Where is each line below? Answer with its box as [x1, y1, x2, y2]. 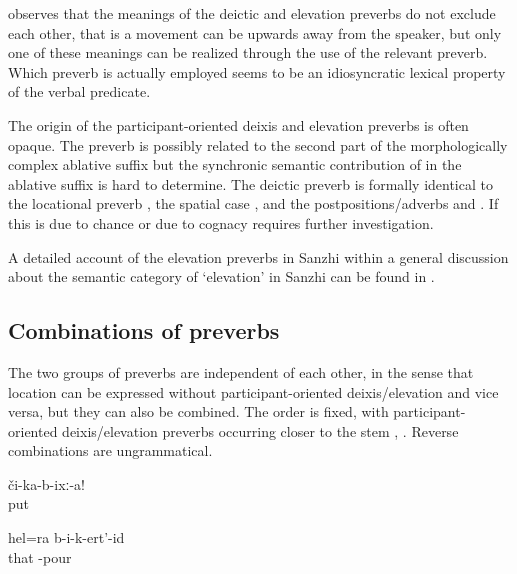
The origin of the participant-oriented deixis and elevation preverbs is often [8, 114, 469, 135]
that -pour [8, 546, 72, 567]
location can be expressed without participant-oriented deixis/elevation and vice [8, 381, 499, 402]
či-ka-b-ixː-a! [8, 473, 85, 494]
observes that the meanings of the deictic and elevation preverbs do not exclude [8, 3, 496, 23]
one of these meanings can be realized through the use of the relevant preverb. [8, 42, 488, 63]
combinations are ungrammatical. [8, 440, 213, 461]
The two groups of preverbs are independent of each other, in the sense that [8, 361, 474, 382]
